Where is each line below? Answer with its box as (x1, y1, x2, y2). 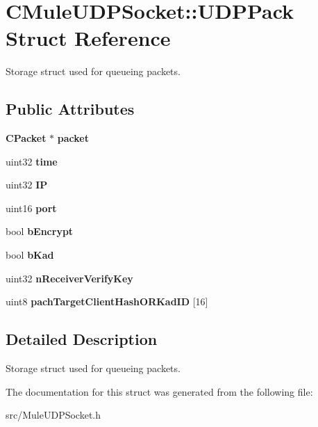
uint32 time (6, 154, 58, 168)
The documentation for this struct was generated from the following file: (6, 384, 313, 398)
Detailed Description (6, 328, 158, 350)
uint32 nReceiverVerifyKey (6, 271, 133, 285)
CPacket (6, 131, 47, 145)
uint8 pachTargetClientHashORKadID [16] (6, 294, 208, 309)
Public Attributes (6, 98, 135, 120)
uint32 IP (6, 177, 48, 192)
